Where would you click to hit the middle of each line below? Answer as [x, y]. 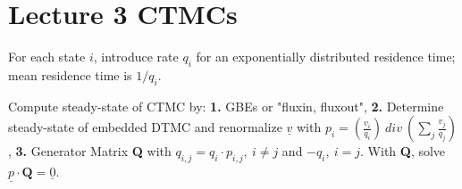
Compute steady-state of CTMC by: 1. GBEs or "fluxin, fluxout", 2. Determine [226, 106]
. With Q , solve [403, 151]
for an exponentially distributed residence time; [326, 57]
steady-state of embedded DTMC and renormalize [145, 127]
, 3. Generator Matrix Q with [90, 151]
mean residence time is [70, 74]
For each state [47, 57]
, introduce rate [136, 57]
